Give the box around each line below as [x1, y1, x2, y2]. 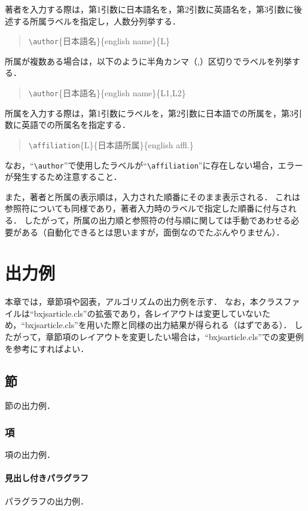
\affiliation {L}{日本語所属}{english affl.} [28, 138, 194, 151]
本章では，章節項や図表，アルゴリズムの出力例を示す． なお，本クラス [5, 295, 283, 308]
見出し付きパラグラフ [5, 472, 89, 484]
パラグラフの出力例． [5, 494, 89, 507]
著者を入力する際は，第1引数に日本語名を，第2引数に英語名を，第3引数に [5, 3, 294, 15]
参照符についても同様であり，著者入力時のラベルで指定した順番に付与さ [5, 202, 288, 215]
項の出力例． [5, 448, 55, 461]
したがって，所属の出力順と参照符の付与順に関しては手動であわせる [24, 213, 291, 226]
